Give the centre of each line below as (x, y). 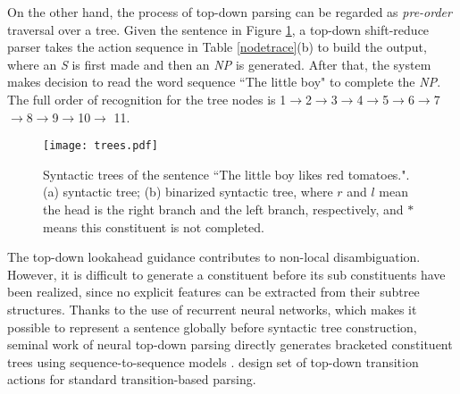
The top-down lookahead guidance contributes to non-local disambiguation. (214, 257)
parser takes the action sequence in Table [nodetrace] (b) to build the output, (217, 47)
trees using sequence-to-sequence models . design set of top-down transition (213, 361)
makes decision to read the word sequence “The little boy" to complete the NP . (224, 82)
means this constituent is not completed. (154, 226)
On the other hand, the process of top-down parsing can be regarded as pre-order (230, 12)
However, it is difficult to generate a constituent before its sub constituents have (226, 274)
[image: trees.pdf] (100, 146)
